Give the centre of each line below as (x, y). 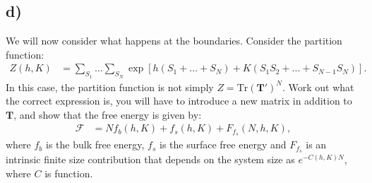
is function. (69, 173)
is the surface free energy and (223, 144)
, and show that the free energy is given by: (108, 114)
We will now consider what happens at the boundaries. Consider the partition (174, 41)
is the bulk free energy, (95, 144)
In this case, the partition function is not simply (110, 87)
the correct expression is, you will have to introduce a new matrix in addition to (179, 101)
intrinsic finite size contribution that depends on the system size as (150, 159)
